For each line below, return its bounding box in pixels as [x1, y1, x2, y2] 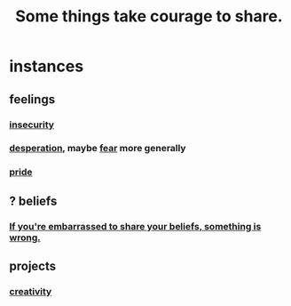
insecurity [9, 118, 55, 131]
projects [9, 259, 57, 274]
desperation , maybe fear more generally [9, 142, 186, 155]
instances [9, 56, 84, 76]
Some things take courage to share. [15, 6, 283, 27]
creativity [9, 285, 52, 297]
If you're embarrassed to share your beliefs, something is [9, 220, 262, 232]
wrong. [9, 231, 42, 244]
